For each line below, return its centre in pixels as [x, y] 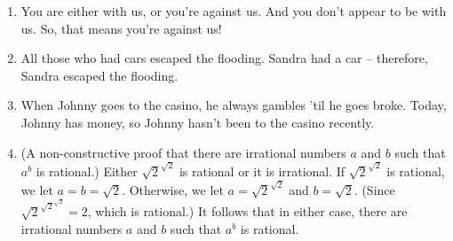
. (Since [374, 189]
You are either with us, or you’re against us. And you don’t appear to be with [234, 11]
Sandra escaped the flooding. [99, 75]
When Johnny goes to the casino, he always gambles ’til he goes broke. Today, [234, 105]
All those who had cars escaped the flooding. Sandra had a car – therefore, [224, 58]
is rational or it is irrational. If [262, 171]
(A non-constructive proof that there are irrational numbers [183, 152]
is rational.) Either [87, 171]
